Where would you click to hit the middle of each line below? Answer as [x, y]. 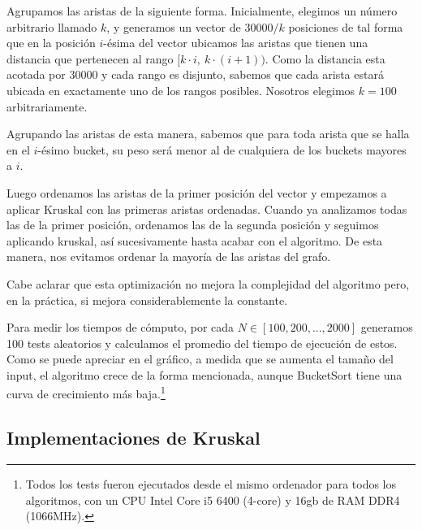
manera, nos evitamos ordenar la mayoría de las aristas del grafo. [169, 256]
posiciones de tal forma [346, 26]
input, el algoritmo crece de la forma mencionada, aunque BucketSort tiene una [205, 374]
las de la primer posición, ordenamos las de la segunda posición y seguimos [193, 225]
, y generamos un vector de [174, 26]
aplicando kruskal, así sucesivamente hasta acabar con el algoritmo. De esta [195, 240]
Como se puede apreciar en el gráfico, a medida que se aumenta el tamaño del [200, 359]
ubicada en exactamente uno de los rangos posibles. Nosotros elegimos [181, 90]
